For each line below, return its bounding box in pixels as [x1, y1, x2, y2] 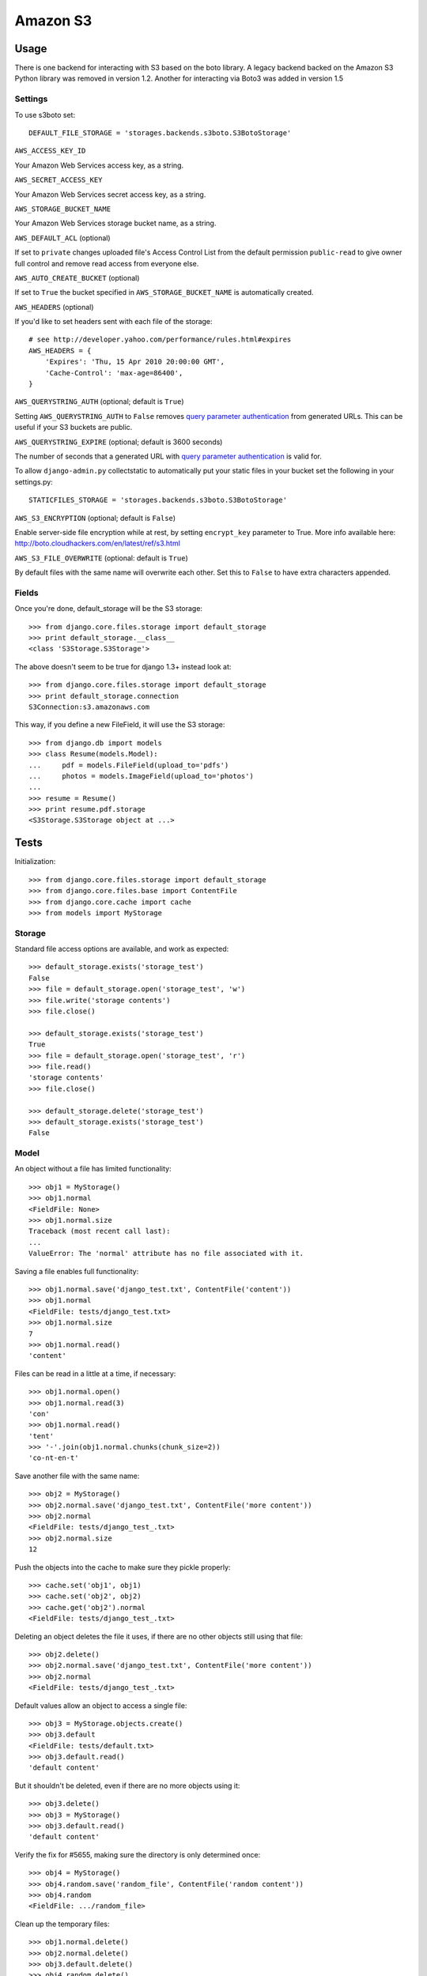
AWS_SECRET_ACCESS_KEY [14, 175, 103, 185]
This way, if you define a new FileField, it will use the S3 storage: [14, 720, 225, 730]
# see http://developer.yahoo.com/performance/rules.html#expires [28, 335, 292, 344]
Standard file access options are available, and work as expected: [14, 945, 229, 954]
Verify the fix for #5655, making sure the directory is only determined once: [14, 1850, 261, 1859]
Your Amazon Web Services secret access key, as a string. [14, 190, 206, 199]
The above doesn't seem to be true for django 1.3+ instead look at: [14, 662, 232, 671]
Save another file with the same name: [14, 1471, 140, 1480]
